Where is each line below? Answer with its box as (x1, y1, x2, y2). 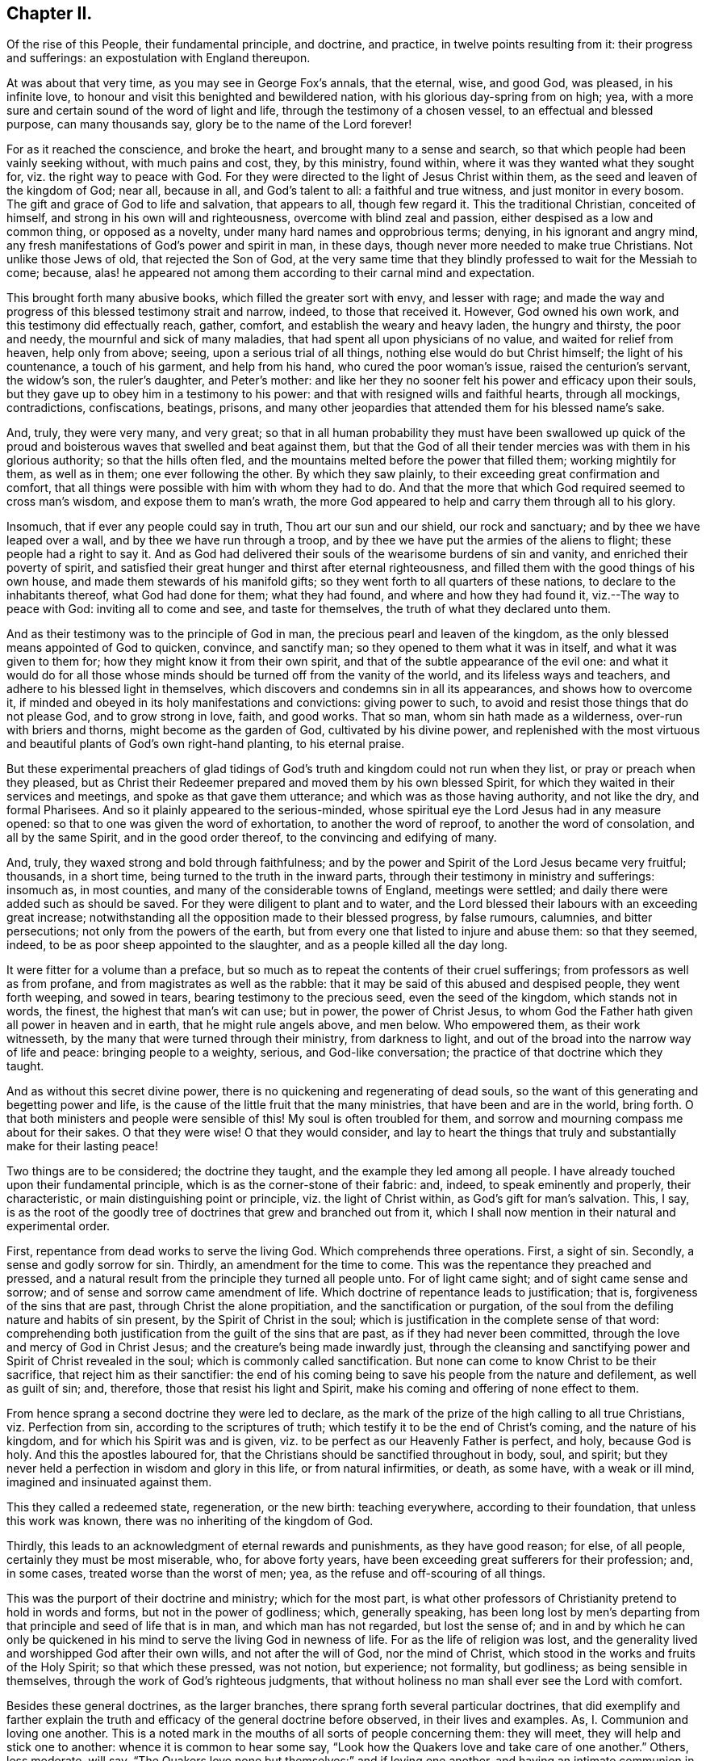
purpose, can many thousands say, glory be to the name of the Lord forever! (6, 117, 412, 132)
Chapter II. (6, 3, 93, 23)
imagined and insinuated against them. (6, 1475, 212, 1490)
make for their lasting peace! (6, 1139, 158, 1154)
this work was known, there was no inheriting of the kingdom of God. (6, 1514, 374, 1528)
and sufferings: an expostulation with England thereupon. (6, 51, 311, 65)
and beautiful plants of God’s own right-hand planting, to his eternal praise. (6, 737, 405, 751)
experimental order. (6, 1219, 111, 1234)
